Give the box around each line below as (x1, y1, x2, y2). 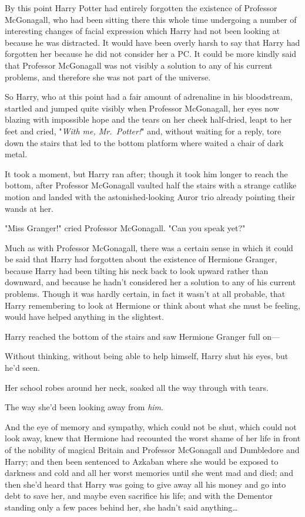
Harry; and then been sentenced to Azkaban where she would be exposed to (5, 455, 279, 467)
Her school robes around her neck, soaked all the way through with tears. (5, 381, 269, 393)
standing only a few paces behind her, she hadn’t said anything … (5, 501, 238, 513)
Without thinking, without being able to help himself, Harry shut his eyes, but (5, 350, 289, 362)
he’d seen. (5, 361, 40, 374)
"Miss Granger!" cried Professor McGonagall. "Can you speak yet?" (5, 222, 246, 234)
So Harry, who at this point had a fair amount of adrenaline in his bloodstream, (5, 90, 293, 103)
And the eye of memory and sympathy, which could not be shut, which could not (5, 420, 297, 432)
